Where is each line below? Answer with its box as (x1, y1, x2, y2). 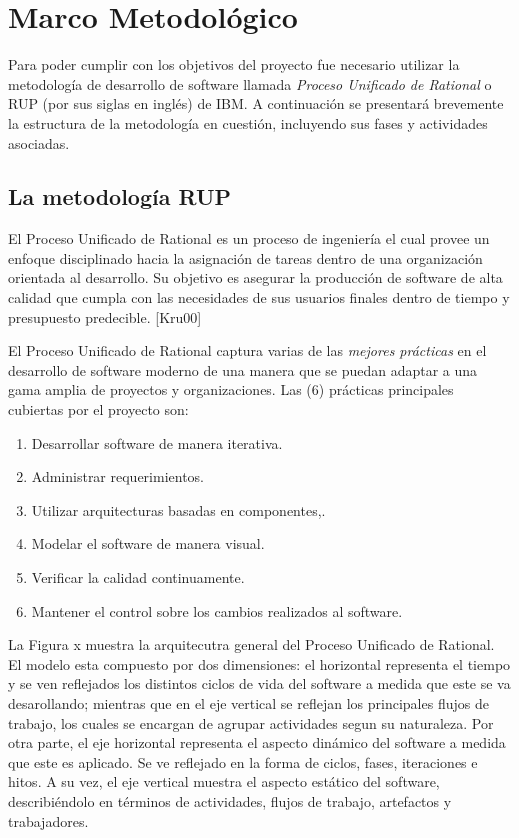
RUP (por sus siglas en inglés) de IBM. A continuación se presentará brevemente (8, 93, 504, 114)
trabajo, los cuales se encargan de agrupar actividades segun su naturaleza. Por (8, 712, 494, 733)
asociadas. (8, 132, 70, 153)
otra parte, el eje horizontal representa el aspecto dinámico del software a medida (8, 732, 506, 753)
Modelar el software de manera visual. (31, 533, 265, 554)
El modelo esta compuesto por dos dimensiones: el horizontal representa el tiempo (8, 653, 511, 674)
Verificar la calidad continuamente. (31, 567, 245, 588)
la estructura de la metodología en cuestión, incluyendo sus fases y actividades (8, 112, 488, 133)
